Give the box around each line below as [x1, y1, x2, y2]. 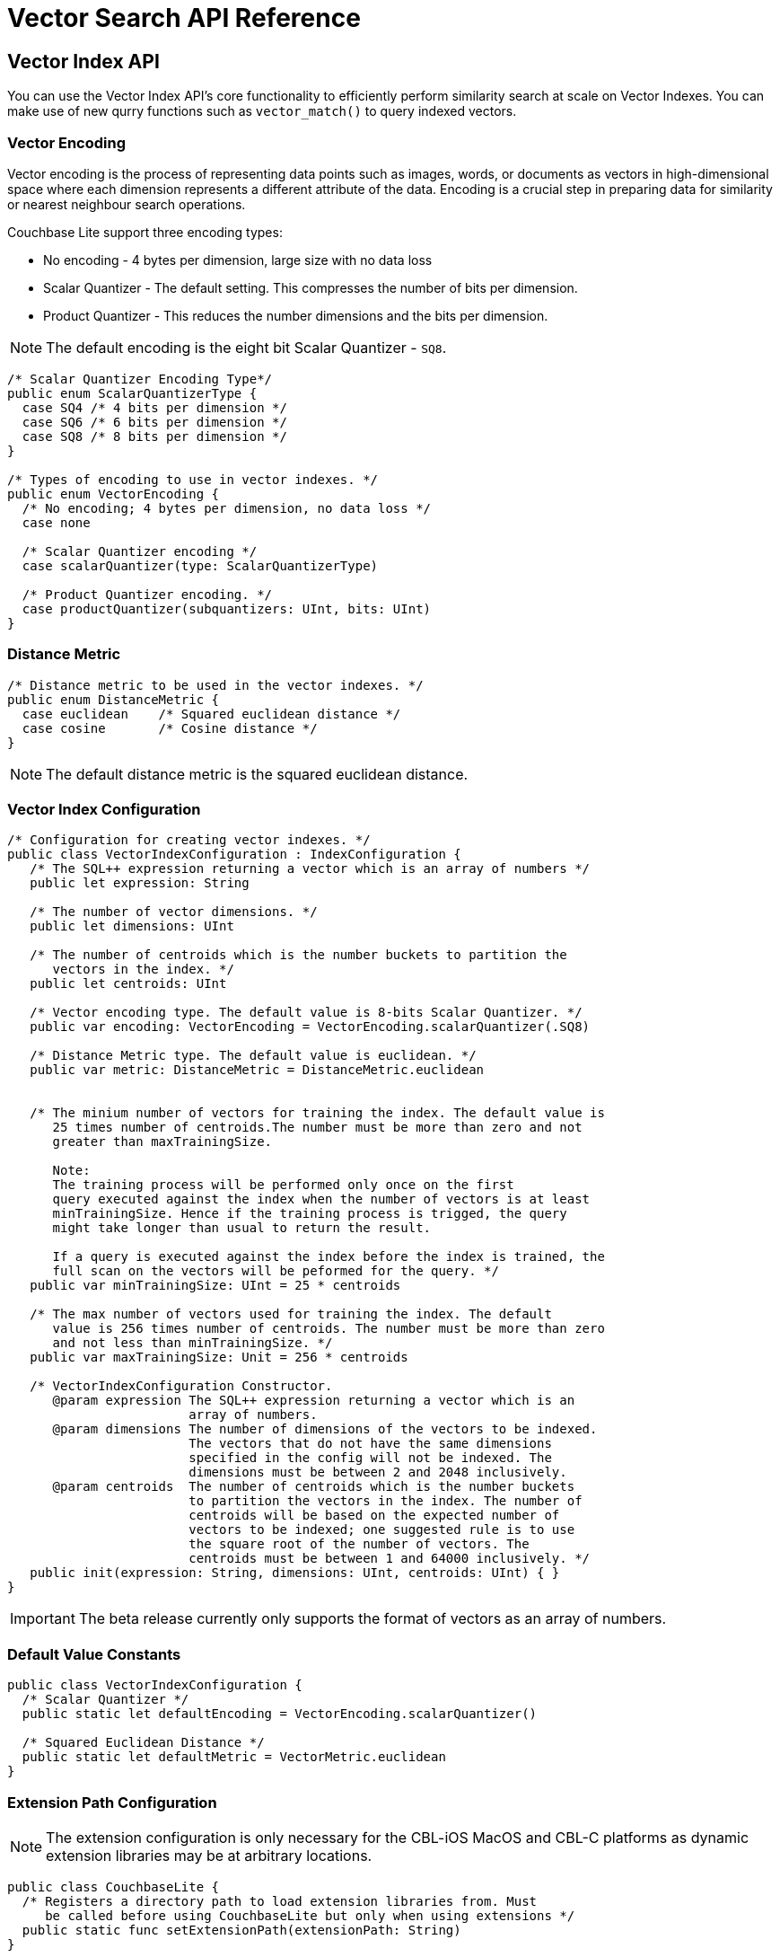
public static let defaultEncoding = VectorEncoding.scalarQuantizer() [22, 1706, 538, 1722]
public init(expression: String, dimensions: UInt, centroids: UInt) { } [30, 1565, 560, 1581]
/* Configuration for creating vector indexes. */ [7, 833, 371, 848]
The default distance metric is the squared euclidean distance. [46, 764, 469, 783]
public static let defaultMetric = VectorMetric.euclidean [22, 1750, 446, 1765]
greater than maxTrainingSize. [52, 1134, 273, 1150]
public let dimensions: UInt [30, 919, 234, 934]
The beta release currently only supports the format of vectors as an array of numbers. [78, 1609, 667, 1628]
